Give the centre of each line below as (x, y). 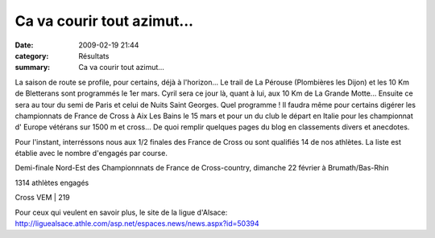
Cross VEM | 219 (42, 198)
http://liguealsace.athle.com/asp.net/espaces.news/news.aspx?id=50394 (137, 224)
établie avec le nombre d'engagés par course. (91, 154)
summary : (33, 68)
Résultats (94, 55)
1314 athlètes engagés (52, 183)
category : (32, 55)
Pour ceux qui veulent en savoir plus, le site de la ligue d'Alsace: (121, 212)
